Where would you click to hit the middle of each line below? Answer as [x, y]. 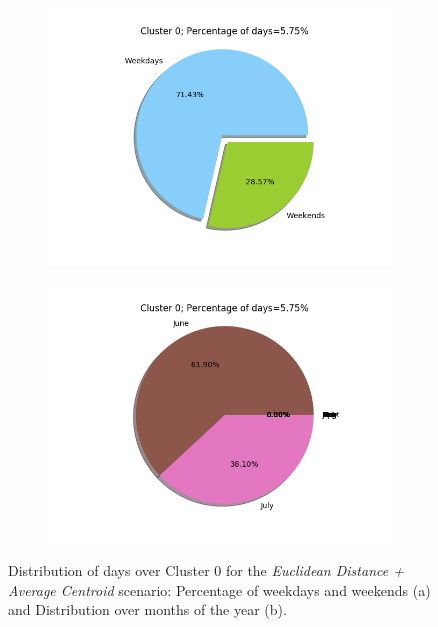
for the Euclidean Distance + [314, 570]
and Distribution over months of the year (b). [147, 609]
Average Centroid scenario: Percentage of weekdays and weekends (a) [219, 589]
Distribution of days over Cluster [109, 570]
